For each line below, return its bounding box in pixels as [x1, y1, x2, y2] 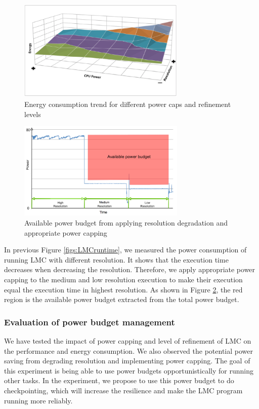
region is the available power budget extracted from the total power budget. [4, 294, 239, 305]
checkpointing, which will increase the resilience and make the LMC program [4, 385, 243, 395]
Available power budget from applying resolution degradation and [24, 217, 228, 228]
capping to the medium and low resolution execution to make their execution [4, 274, 243, 284]
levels [24, 108, 41, 119]
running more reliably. [4, 395, 73, 405]
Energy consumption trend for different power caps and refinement [24, 99, 231, 109]
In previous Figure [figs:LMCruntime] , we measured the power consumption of [4, 244, 247, 255]
